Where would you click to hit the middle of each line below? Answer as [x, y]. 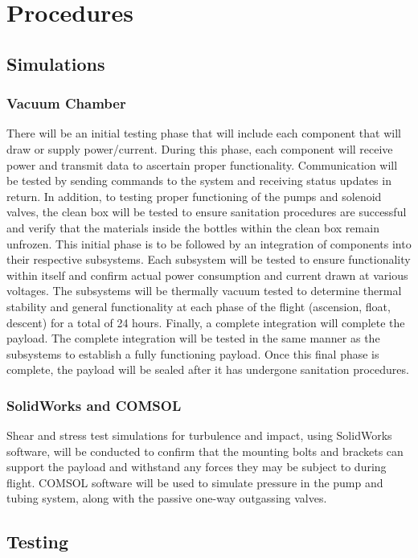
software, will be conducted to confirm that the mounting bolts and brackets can [205, 451]
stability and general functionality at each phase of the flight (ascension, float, [199, 306]
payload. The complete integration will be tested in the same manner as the [193, 338]
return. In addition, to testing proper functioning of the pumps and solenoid [194, 196]
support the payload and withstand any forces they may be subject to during [197, 467]
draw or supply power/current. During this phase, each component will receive [200, 148]
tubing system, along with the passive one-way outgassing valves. [167, 498]
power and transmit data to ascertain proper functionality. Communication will [202, 164]
